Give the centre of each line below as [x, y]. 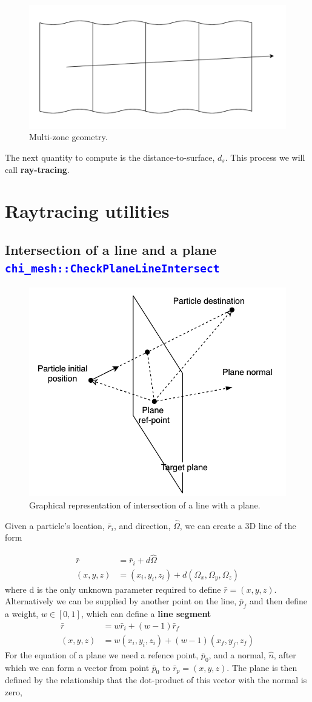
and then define [278, 601]
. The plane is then [262, 667]
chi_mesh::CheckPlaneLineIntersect [112, 269]
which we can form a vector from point [77, 667]
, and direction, [142, 525]
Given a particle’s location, [55, 525]
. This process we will [265, 157]
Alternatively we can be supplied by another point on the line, [121, 601]
